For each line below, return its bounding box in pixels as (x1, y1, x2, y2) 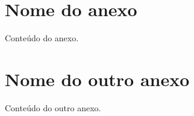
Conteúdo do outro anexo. (5, 101, 101, 114)
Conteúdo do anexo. (5, 32, 79, 44)
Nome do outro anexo (5, 66, 190, 91)
